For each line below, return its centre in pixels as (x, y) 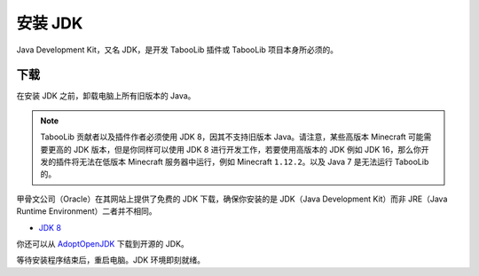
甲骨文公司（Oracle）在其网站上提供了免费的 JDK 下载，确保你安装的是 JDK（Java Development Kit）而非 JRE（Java (232, 199)
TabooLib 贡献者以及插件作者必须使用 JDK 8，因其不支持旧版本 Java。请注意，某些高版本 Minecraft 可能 (232, 137)
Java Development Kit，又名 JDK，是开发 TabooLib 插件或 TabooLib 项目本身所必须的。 (177, 50)
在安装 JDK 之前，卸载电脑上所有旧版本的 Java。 (106, 96)
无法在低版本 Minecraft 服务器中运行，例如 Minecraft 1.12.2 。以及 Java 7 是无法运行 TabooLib (254, 162)
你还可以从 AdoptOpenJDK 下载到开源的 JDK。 (103, 243)
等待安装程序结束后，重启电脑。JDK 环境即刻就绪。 (111, 260)
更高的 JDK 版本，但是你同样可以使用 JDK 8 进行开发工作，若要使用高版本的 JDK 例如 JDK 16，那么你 (234, 149)
